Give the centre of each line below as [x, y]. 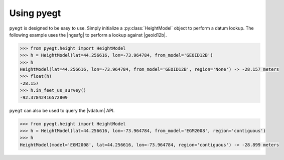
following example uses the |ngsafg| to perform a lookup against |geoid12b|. [88, 35]
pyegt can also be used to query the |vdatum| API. [62, 110]
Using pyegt [35, 13]
